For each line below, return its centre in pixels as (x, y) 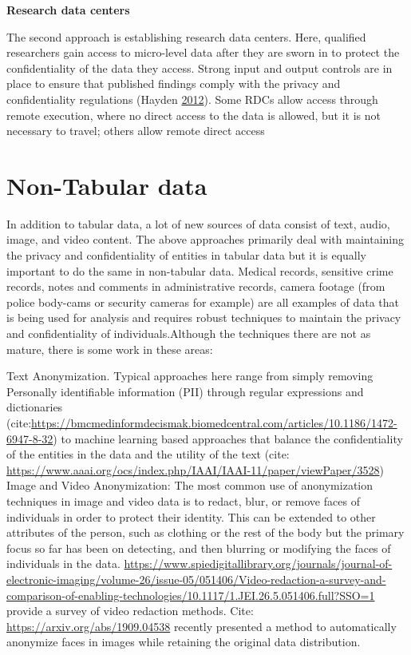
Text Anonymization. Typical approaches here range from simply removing (190, 376)
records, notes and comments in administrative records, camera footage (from (196, 286)
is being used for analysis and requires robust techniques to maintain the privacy (204, 318)
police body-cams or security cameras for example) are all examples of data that (203, 302)
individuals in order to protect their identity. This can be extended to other (191, 516)
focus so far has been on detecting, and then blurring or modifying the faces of (199, 548)
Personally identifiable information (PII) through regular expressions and (185, 391)
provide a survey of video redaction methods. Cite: (130, 611)
